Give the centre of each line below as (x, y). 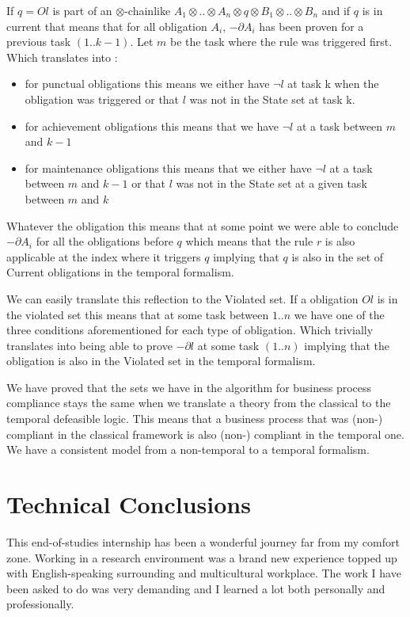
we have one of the (339, 314)
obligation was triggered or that (102, 99)
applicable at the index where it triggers (104, 256)
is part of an (82, 10)
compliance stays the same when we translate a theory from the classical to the (199, 403)
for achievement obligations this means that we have (152, 126)
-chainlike (148, 10)
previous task (39, 42)
